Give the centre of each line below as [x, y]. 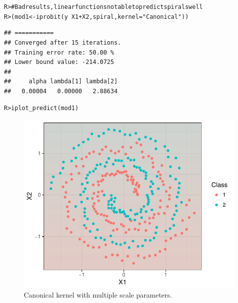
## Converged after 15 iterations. [63, 42]
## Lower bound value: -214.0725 [59, 62]
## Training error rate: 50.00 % [59, 52]
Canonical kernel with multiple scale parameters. [98, 294]
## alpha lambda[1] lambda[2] [61, 82]
